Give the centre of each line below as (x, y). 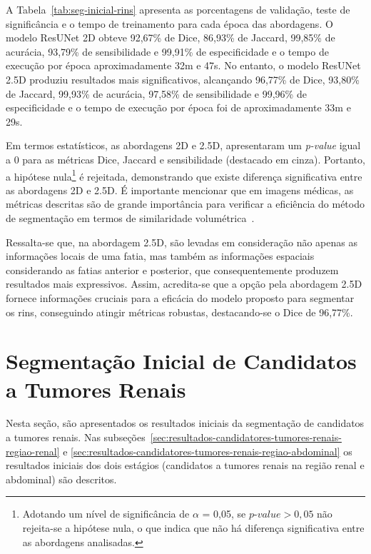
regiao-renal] (33, 451)
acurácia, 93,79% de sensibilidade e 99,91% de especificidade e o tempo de (167, 51)
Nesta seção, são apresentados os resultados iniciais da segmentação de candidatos (185, 423)
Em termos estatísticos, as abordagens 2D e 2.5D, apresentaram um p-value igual (183, 145)
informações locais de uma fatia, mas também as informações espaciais (160, 256)
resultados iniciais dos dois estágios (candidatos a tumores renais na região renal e (185, 465)
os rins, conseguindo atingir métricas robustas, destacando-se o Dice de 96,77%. (179, 312)
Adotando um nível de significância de (106, 514)
